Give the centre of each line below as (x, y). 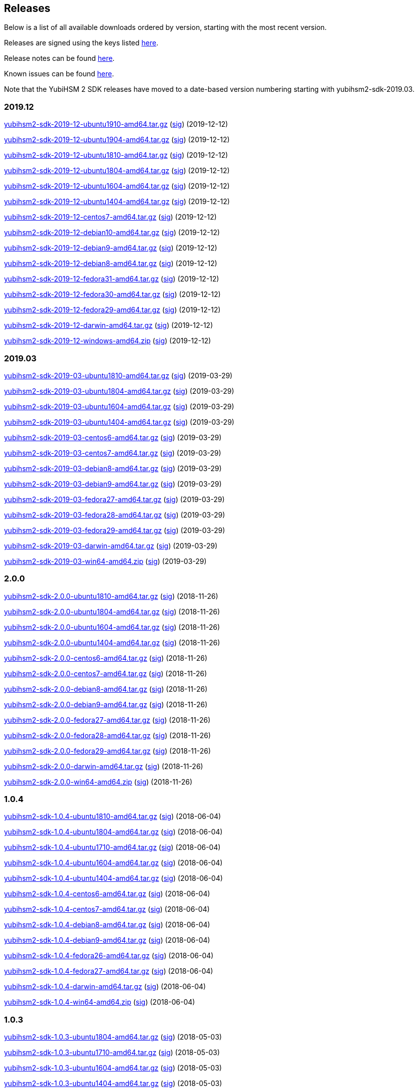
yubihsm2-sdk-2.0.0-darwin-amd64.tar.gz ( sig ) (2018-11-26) (104, 766)
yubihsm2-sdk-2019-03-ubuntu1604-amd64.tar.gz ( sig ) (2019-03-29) (119, 406)
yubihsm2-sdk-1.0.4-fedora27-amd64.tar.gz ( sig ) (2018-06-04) (109, 971)
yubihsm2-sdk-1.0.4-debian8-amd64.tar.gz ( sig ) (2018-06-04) (107, 925)
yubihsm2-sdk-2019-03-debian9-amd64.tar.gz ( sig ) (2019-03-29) (113, 484)
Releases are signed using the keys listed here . (81, 43)
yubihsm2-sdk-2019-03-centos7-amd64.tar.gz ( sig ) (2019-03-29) (113, 453)
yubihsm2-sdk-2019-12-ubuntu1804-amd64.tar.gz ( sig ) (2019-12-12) (117, 171)
